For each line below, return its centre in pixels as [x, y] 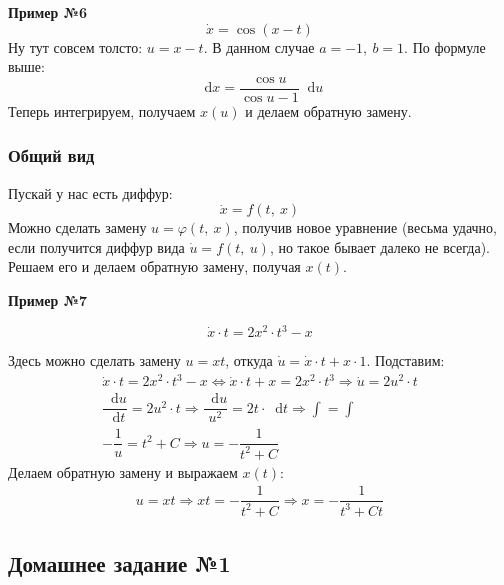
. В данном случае [259, 46]
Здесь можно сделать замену [94, 360]
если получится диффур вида [96, 246]
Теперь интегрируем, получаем [102, 110]
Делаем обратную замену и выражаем [123, 471]
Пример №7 [48, 300]
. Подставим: [405, 360]
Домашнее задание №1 [119, 563]
